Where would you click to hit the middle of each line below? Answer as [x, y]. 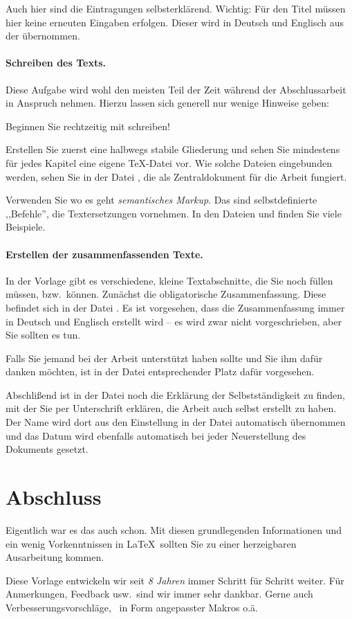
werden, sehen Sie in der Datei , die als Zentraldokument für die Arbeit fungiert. [176, 176]
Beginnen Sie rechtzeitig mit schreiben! [88, 126]
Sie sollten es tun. [43, 335]
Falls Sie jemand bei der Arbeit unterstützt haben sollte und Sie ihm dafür [164, 358]
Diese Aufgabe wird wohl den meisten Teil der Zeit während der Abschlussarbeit [176, 89]
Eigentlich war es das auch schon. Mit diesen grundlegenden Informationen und [174, 529]
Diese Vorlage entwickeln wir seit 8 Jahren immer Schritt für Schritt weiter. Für [175, 580]
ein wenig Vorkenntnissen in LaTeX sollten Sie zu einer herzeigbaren [151, 543]
